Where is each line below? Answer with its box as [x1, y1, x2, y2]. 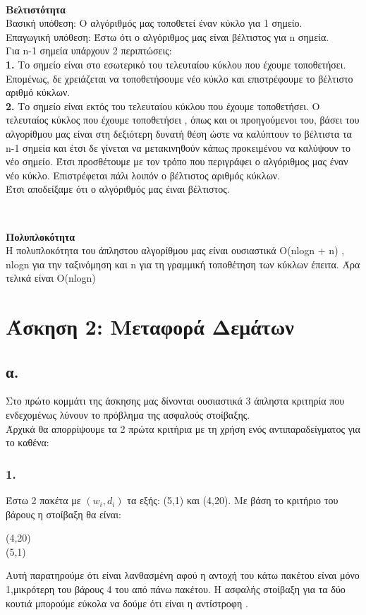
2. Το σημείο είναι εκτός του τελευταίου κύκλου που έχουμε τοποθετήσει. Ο [6, 98, 320, 113]
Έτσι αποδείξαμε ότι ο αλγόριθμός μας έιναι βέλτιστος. [6, 181, 230, 196]
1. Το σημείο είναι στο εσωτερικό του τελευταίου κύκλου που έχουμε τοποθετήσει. [6, 56, 346, 71]
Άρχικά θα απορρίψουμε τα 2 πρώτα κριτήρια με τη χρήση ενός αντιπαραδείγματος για [6, 421, 360, 436]
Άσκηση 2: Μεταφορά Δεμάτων [6, 312, 294, 341]
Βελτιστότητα [6, 1, 66, 16]
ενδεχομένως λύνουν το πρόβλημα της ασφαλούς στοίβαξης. [6, 407, 250, 422]
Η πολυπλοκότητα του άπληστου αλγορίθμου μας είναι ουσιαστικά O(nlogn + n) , [6, 243, 345, 258]
